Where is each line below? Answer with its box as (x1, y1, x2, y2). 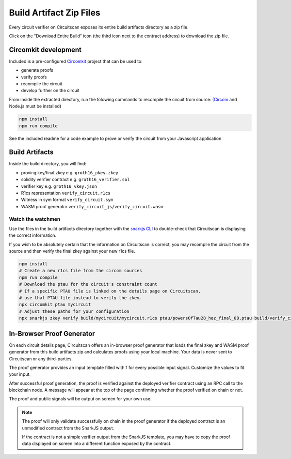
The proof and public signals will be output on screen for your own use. (9, 396, 152, 402)
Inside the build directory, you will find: (9, 161, 87, 167)
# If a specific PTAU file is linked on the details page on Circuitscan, (19, 288, 201, 294)
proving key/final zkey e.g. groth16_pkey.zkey (21, 169, 119, 175)
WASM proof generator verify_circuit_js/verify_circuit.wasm (21, 203, 163, 209)
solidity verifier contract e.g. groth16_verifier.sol (21, 177, 130, 183)
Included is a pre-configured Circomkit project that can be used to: (9, 58, 143, 64)
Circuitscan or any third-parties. (9, 356, 73, 362)
